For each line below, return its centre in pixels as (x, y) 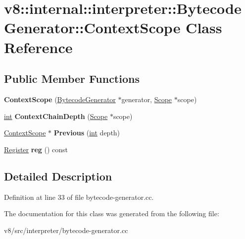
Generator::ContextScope (92, 28)
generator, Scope (147, 99)
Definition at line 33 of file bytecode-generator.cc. (79, 197)
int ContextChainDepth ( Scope (56, 116)
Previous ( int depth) (87, 133)
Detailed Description (58, 176)
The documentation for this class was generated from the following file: (112, 213)
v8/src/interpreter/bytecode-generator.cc (66, 230)
